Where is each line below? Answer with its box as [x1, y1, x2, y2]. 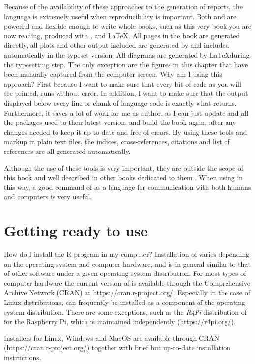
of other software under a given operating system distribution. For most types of [4, 268, 246, 278]
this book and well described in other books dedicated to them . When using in [4, 172, 243, 182]
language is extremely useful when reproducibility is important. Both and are [4, 11, 237, 21]
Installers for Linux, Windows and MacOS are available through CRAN [4, 333, 220, 343]
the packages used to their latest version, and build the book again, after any [4, 117, 236, 127]
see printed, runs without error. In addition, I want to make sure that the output [4, 88, 248, 98]
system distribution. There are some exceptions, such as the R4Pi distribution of [4, 306, 247, 317]
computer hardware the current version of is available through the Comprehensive [4, 277, 251, 288]
